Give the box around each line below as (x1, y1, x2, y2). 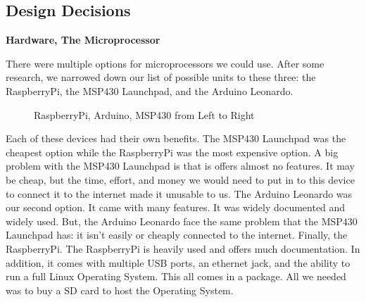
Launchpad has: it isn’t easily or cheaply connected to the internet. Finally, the (6, 227, 348, 242)
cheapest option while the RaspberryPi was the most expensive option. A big (6, 144, 339, 159)
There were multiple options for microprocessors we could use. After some (6, 56, 324, 70)
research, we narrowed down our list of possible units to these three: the (6, 70, 316, 84)
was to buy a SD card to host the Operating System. (6, 282, 234, 297)
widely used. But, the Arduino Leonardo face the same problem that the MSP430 (6, 213, 358, 228)
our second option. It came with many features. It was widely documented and (6, 200, 346, 215)
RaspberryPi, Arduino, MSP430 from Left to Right (34, 107, 255, 122)
